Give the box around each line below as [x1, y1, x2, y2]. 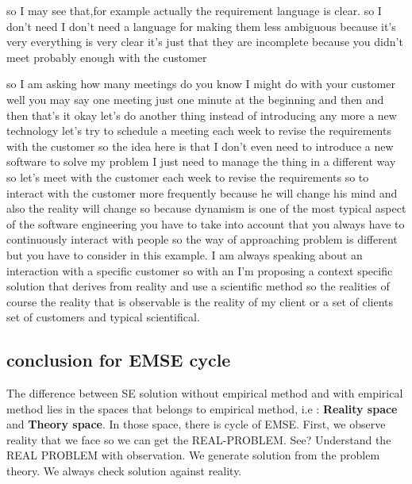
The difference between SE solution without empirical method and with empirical [6, 385, 403, 401]
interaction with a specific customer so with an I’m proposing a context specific [6, 262, 393, 278]
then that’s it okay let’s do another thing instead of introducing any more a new [6, 106, 397, 123]
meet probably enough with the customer [6, 48, 207, 65]
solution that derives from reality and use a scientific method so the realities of [6, 278, 390, 294]
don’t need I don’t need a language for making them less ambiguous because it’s [6, 17, 396, 34]
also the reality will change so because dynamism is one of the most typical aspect [6, 200, 406, 217]
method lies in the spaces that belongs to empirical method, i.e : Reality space [6, 400, 398, 417]
